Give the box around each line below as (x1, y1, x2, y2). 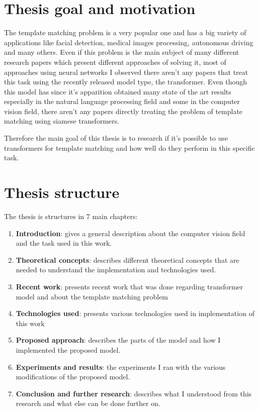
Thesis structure (4, 182, 120, 202)
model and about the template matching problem (16, 291, 168, 301)
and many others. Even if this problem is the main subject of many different (4, 47, 239, 57)
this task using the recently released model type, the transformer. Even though (4, 76, 247, 87)
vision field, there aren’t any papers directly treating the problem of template (4, 106, 243, 116)
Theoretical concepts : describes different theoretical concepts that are (16, 254, 239, 265)
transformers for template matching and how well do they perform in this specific (4, 142, 255, 153)
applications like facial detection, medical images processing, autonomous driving (4, 37, 253, 47)
